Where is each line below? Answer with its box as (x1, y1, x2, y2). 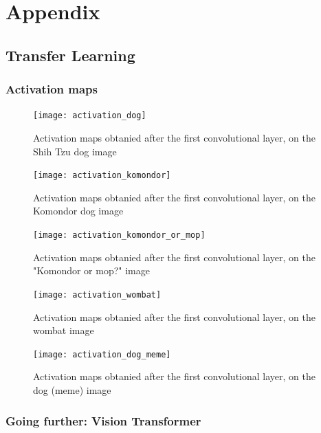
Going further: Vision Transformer (5, 412, 201, 429)
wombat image (33, 323, 94, 337)
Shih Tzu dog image (33, 144, 117, 158)
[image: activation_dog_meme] (33, 349, 171, 359)
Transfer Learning (5, 44, 135, 65)
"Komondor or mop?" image (33, 263, 150, 278)
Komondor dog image (33, 203, 124, 218)
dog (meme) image (33, 383, 111, 397)
